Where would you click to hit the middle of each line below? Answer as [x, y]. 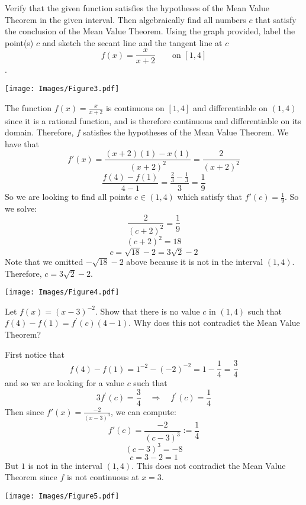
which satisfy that [210, 197]
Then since [25, 411]
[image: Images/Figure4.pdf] [62, 292]
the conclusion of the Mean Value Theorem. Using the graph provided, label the [150, 31]
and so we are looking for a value [65, 383]
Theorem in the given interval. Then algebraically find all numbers [125, 19]
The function [28, 107]
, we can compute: [143, 411]
